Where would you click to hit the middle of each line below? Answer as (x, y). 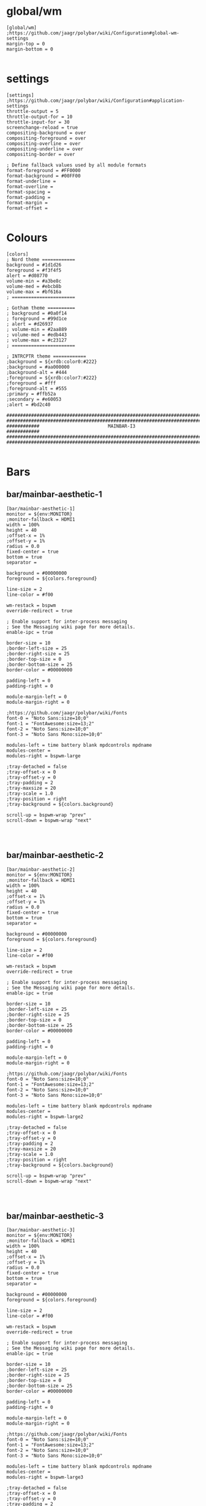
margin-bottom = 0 (30, 49)
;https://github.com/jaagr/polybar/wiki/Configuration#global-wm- (93, 33)
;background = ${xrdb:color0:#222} (52, 361)
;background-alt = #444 (37, 372)
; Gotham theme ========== (41, 308)
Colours (27, 238)
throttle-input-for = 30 (38, 122)
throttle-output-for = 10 (39, 117)
